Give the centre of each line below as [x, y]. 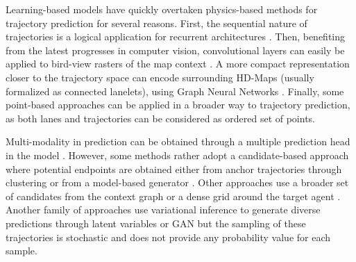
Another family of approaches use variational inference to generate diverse [163, 210]
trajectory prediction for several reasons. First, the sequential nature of [156, 23]
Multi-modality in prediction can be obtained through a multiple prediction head [178, 141]
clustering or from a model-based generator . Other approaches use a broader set [177, 182]
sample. [22, 251]
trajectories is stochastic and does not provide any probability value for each [168, 237]
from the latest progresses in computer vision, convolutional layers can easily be [175, 50]
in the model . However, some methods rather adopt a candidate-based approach [177, 155]
